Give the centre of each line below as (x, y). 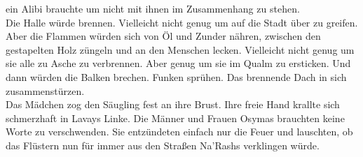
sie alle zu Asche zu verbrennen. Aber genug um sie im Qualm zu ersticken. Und (178, 63)
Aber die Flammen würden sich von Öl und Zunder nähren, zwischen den (163, 36)
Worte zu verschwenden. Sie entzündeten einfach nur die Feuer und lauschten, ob (179, 132)
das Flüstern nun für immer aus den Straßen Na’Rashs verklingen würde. (163, 145)
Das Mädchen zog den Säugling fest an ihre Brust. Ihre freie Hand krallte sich (173, 104)
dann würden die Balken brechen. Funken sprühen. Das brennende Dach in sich (176, 76)
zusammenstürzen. (45, 90)
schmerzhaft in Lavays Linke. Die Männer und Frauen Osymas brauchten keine (175, 118)
